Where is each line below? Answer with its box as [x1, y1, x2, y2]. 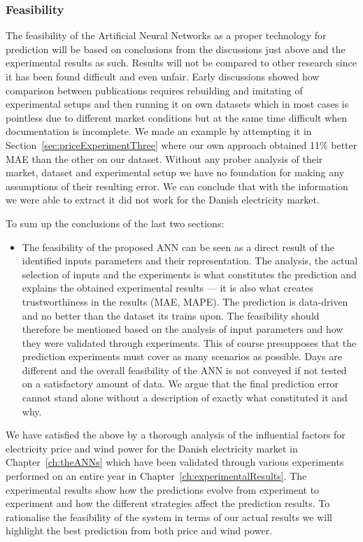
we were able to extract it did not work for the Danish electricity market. [6, 192, 320, 207]
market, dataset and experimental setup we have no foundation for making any [6, 165, 345, 180]
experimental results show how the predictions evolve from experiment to [6, 482, 320, 497]
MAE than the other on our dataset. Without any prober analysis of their [6, 151, 323, 166]
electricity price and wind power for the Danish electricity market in [6, 441, 298, 455]
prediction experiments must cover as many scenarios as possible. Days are [22, 349, 342, 364]
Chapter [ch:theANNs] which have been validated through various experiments [6, 455, 344, 469]
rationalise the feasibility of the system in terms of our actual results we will [6, 509, 332, 524]
